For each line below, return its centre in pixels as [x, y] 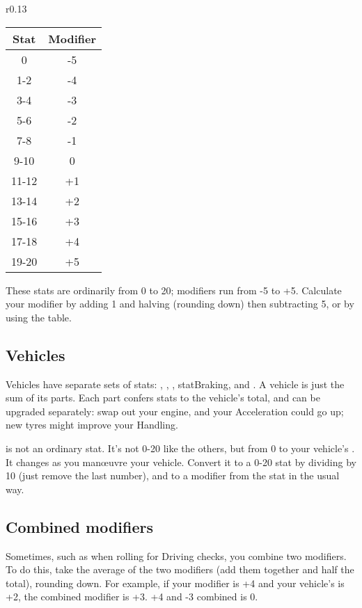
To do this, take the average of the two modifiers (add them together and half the [180, 569]
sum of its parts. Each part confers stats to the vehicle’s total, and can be [163, 398]
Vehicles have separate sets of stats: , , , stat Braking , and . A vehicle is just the [175, 384]
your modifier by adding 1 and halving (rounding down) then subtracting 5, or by [180, 304]
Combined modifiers [79, 526]
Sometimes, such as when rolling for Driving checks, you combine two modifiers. [176, 555]
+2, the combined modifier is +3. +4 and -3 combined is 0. [132, 597]
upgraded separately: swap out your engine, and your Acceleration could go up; [175, 411]
